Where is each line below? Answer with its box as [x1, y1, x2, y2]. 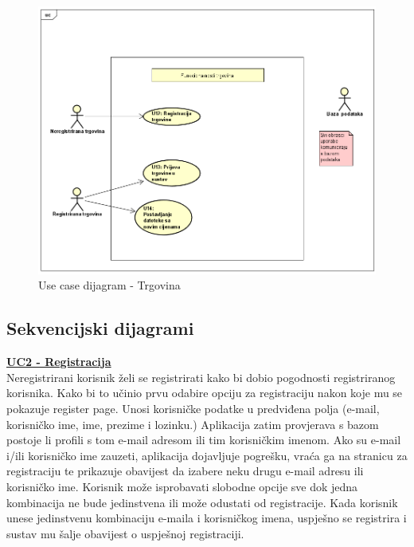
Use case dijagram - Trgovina [38, 277, 181, 293]
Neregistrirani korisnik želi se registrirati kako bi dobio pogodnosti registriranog [6, 368, 396, 385]
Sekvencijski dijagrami [6, 316, 194, 340]
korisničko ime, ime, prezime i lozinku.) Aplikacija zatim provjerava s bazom [6, 415, 379, 432]
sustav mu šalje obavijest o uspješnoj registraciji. [6, 525, 244, 541]
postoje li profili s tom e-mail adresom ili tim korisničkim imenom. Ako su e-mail [6, 431, 401, 448]
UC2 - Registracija [6, 353, 111, 370]
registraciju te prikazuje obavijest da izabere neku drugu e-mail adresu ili [6, 462, 364, 479]
